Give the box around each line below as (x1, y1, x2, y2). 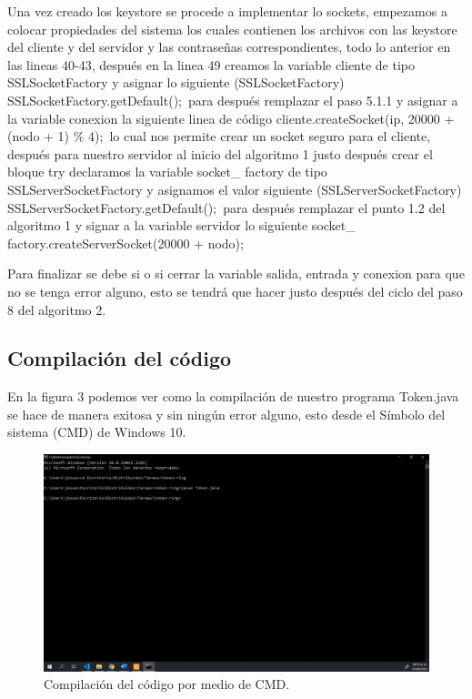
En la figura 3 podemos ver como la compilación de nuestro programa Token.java (7, 387, 459, 406)
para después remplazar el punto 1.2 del (223, 198, 446, 217)
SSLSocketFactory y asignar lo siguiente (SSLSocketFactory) (7, 73, 345, 92)
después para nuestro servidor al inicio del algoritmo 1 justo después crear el (7, 144, 433, 163)
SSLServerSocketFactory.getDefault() (7, 198, 214, 217)
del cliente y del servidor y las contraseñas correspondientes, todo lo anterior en (7, 37, 451, 56)
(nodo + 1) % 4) (7, 127, 100, 146)
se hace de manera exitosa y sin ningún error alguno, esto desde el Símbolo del (7, 404, 446, 423)
